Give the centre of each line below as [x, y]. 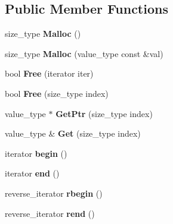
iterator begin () [36, 153]
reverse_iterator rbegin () [54, 193]
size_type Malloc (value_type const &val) [84, 53]
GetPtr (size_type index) [104, 113]
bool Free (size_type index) [57, 93]
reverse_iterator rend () [50, 213]
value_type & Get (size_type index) [73, 133]
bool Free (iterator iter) [49, 73]
